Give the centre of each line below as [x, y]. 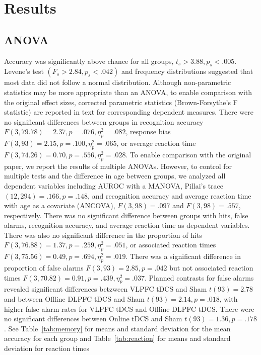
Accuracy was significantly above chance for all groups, [89, 61]
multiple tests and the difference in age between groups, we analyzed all [115, 176]
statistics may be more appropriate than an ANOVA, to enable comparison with [128, 92]
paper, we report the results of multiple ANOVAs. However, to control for [118, 166]
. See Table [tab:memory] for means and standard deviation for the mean [117, 328]
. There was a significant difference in [183, 256]
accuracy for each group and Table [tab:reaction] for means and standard [117, 338]
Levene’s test [24, 71]
